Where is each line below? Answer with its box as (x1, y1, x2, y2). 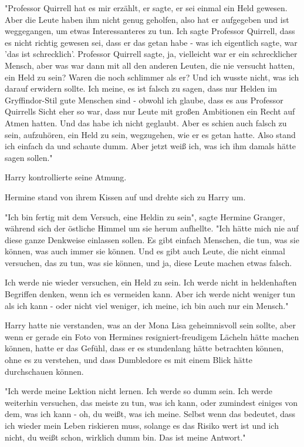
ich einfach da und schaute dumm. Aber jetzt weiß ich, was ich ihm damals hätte (5, 140, 296, 152)
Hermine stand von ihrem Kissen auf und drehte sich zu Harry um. (5, 190, 246, 203)
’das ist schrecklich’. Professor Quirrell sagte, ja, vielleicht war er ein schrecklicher (5, 48, 298, 60)
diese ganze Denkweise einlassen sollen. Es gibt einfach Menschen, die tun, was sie (5, 233, 299, 246)
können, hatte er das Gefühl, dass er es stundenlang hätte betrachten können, (5, 342, 284, 354)
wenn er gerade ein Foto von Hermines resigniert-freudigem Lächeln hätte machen (5, 330, 299, 342)
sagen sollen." (5, 151, 53, 163)
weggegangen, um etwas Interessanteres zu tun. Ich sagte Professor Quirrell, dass (5, 25, 295, 37)
